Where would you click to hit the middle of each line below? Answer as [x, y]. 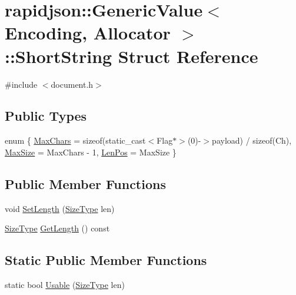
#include [21, 84]
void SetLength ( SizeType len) [60, 208]
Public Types [46, 116]
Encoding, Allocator [88, 33]
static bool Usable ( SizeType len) [65, 285]
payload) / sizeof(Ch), [252, 140]
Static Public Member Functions [106, 260]
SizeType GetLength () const [57, 228]
